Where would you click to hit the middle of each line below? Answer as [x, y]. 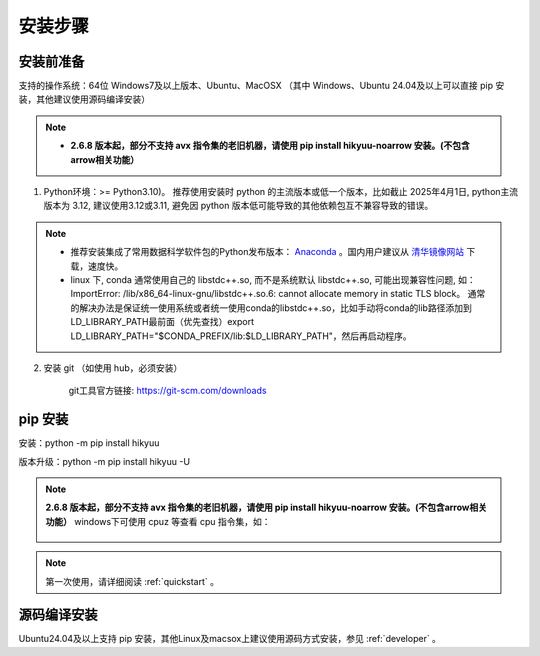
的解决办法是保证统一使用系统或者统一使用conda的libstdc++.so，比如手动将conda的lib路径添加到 [271, 307]
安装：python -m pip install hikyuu [89, 443]
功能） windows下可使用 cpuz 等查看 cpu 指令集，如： [158, 521]
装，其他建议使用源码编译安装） [84, 99]
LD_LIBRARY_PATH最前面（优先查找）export [162, 322]
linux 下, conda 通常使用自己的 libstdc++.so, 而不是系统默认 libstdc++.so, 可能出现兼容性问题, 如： [273, 279]
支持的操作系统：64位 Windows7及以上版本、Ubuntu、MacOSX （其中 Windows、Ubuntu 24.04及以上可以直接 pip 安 [261, 86]
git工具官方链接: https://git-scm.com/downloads [167, 391]
